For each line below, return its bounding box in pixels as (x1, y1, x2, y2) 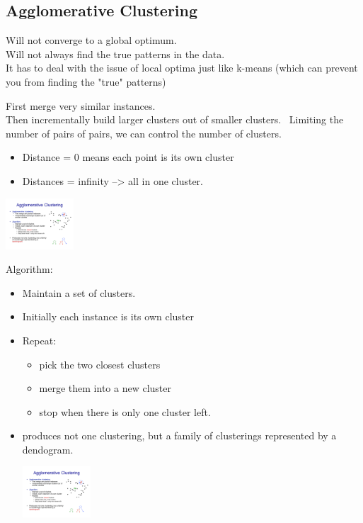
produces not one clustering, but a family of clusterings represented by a (22, 428, 337, 443)
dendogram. (22, 442, 74, 456)
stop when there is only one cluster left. (39, 404, 211, 419)
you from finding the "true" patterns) (6, 74, 166, 89)
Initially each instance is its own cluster (22, 309, 195, 324)
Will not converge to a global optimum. (6, 33, 177, 47)
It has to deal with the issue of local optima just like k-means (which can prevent (6, 60, 358, 75)
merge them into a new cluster (39, 381, 171, 395)
